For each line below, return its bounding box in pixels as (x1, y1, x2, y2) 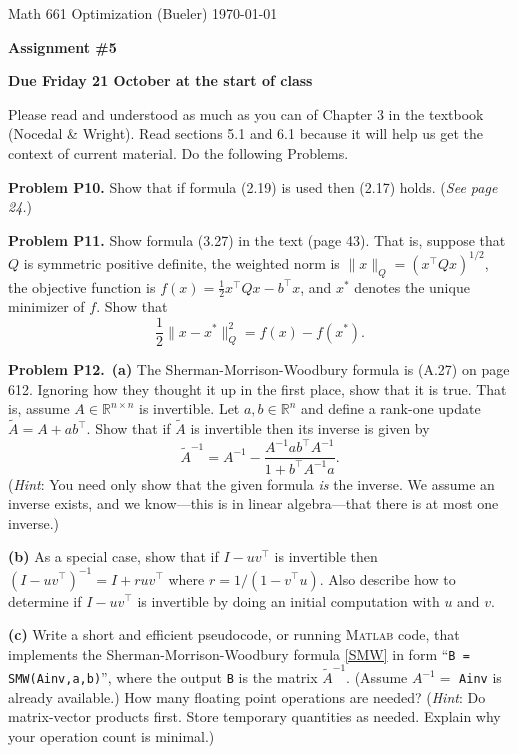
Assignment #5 (8, 36, 117, 57)
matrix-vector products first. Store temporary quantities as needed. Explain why (8, 706, 501, 727)
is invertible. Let (139, 398, 240, 419)
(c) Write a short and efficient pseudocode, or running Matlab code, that (8, 624, 460, 645)
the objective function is (8, 276, 156, 297)
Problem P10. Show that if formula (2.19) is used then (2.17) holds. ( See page (8, 176, 498, 197)
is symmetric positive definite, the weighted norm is (23, 252, 340, 273)
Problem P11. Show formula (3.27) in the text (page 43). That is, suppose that (8, 229, 506, 250)
